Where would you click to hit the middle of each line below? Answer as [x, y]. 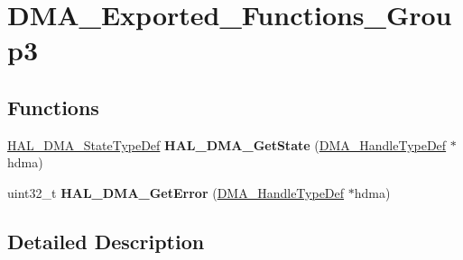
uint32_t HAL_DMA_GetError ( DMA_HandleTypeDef [176, 192]
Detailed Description [106, 241]
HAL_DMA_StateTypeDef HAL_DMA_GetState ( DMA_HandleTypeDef [227, 144]
